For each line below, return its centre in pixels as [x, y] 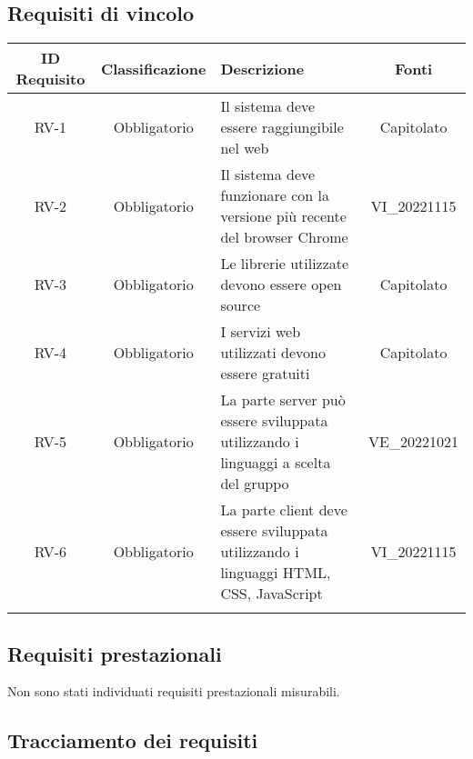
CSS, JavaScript [272, 594]
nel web [245, 148]
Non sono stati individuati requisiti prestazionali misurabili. [174, 691]
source [241, 305]
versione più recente [283, 216]
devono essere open [281, 285]
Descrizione [262, 68]
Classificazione [153, 68]
